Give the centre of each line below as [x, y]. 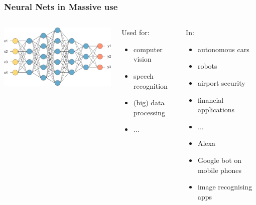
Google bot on [220, 160]
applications [216, 110]
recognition [151, 85]
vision [143, 59]
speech [144, 76]
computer [148, 49]
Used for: [136, 32]
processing [149, 112]
